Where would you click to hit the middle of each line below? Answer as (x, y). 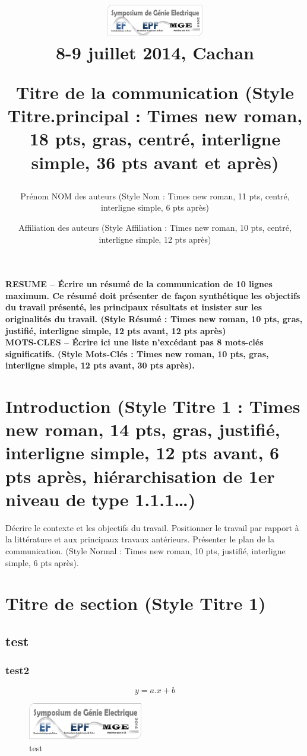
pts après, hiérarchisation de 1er (140, 476)
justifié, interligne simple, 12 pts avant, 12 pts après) (116, 330)
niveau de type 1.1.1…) (101, 499)
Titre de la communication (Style (155, 92)
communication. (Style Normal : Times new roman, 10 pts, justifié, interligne (145, 550)
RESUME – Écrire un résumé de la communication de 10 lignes (139, 284)
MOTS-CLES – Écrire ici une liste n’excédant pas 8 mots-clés (134, 342)
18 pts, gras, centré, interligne (155, 139)
